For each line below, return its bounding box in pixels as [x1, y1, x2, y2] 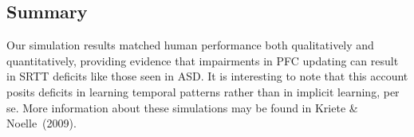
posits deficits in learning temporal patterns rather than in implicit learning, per [6, 83, 400, 100]
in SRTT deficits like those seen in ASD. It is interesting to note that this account [6, 68, 408, 84]
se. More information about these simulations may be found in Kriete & [6, 99, 358, 115]
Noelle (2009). [6, 115, 77, 131]
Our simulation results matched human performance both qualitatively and [6, 37, 374, 53]
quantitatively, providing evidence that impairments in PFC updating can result [6, 52, 399, 68]
